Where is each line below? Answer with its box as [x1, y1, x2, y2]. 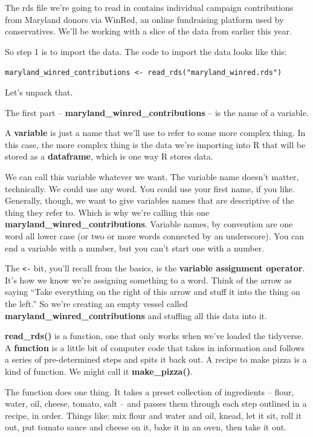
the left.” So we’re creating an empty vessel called [5, 297, 188, 309]
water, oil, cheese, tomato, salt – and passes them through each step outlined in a [5, 397, 307, 410]
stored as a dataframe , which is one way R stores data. [5, 150, 213, 163]
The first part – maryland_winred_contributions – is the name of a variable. [5, 106, 309, 118]
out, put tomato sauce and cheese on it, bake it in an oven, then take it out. [5, 421, 287, 433]
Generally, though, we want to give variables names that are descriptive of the [5, 194, 294, 207]
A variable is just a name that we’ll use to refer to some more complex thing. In [5, 126, 306, 139]
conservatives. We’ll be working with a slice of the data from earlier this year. [5, 25, 292, 37]
